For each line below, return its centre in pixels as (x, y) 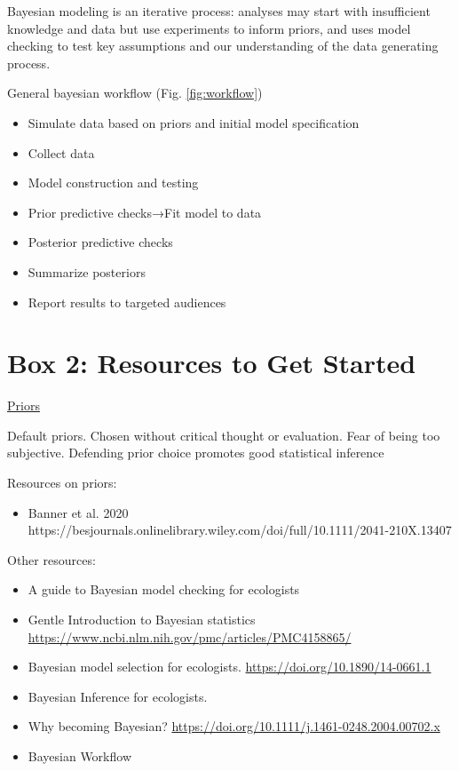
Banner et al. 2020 (78, 512)
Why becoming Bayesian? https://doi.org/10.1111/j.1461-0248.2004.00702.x (234, 726)
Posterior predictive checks (100, 242)
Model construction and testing (113, 183)
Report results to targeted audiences (127, 302)
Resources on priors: (62, 483)
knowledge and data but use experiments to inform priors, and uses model (209, 28)
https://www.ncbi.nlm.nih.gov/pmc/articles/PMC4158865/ (190, 636)
